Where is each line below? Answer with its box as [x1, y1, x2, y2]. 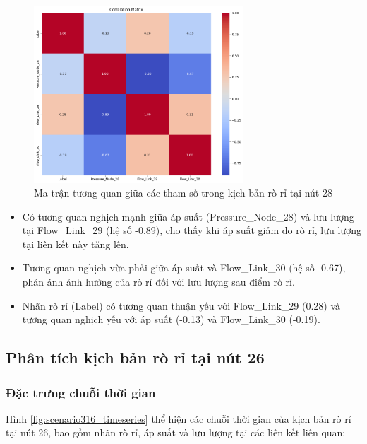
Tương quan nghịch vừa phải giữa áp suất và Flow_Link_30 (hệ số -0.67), [22, 260, 346, 275]
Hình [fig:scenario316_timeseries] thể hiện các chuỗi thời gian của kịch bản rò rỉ [6, 411, 351, 426]
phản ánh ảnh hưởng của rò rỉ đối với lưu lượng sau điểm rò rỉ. [22, 274, 295, 289]
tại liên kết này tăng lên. [22, 236, 129, 251]
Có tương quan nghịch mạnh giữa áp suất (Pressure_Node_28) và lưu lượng [22, 209, 354, 223]
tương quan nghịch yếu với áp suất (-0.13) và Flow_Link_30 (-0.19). [22, 312, 320, 327]
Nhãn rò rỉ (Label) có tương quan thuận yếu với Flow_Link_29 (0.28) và [22, 298, 341, 312]
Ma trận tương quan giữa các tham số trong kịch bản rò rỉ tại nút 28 [34, 185, 332, 200]
